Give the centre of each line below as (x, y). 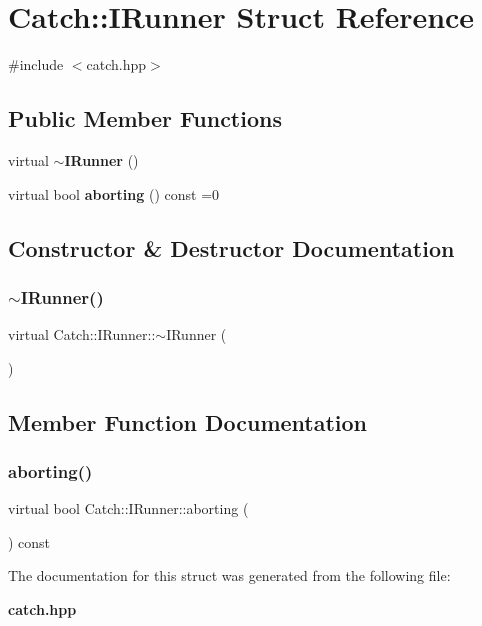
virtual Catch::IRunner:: (82, 334)
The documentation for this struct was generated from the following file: (229, 575)
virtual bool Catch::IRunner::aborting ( (128, 508)
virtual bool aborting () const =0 (114, 193)
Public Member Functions (145, 118)
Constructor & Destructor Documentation (231, 247)
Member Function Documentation (188, 421)
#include (36, 64)
